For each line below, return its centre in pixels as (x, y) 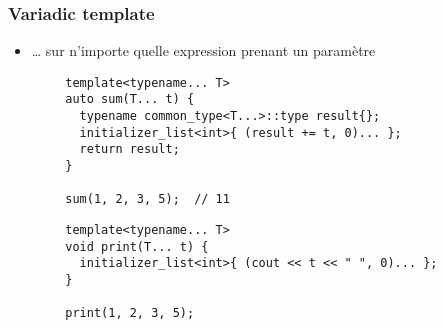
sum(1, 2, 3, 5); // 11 (147, 199)
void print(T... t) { (137, 246)
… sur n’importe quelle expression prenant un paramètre (203, 50)
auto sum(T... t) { (130, 99)
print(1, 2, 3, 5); (130, 313)
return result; (129, 149)
